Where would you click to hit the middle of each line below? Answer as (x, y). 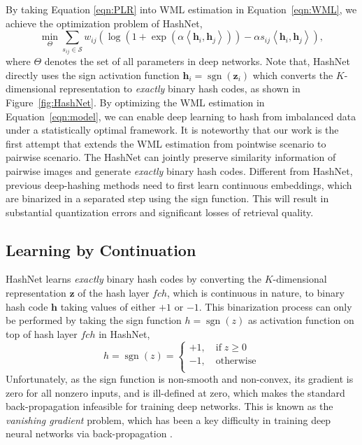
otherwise (236, 361)
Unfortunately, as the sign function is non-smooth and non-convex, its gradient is (180, 379)
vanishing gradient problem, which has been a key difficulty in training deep (168, 419)
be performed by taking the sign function (94, 320)
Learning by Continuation (101, 249)
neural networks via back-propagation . (89, 433)
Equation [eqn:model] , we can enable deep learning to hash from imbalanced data (181, 116)
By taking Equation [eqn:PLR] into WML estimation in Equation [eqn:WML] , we (181, 9)
